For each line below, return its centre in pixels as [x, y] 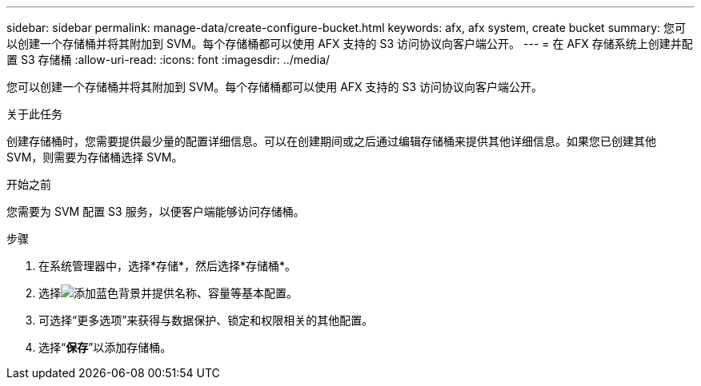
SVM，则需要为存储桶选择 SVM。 [95, 157]
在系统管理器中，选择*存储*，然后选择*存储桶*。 [168, 266]
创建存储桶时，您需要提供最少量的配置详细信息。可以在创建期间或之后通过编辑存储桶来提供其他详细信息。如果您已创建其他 [331, 141]
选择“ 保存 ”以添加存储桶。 [105, 347]
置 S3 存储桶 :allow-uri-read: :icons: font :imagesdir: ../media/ [168, 60]
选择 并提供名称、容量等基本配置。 [168, 293]
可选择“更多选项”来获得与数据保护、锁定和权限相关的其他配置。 [206, 320]
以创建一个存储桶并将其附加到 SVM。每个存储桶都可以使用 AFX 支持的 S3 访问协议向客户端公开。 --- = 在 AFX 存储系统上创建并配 [350, 44]
